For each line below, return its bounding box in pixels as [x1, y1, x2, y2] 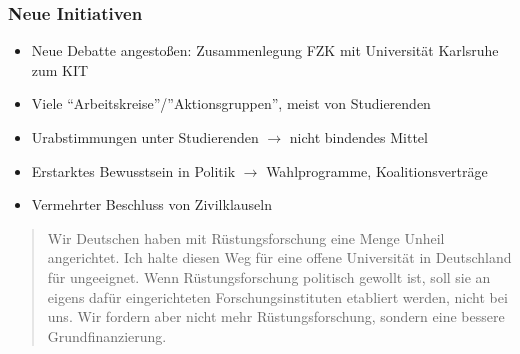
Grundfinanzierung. [47, 325, 167, 346]
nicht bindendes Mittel [289, 127, 428, 147]
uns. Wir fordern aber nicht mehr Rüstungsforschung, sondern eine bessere [47, 306, 505, 327]
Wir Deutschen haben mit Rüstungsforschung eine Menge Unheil [47, 227, 445, 248]
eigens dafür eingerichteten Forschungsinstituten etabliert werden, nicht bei [47, 286, 508, 307]
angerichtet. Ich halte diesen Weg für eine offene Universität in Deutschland [47, 247, 512, 268]
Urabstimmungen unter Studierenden [31, 127, 259, 147]
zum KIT [31, 59, 89, 80]
